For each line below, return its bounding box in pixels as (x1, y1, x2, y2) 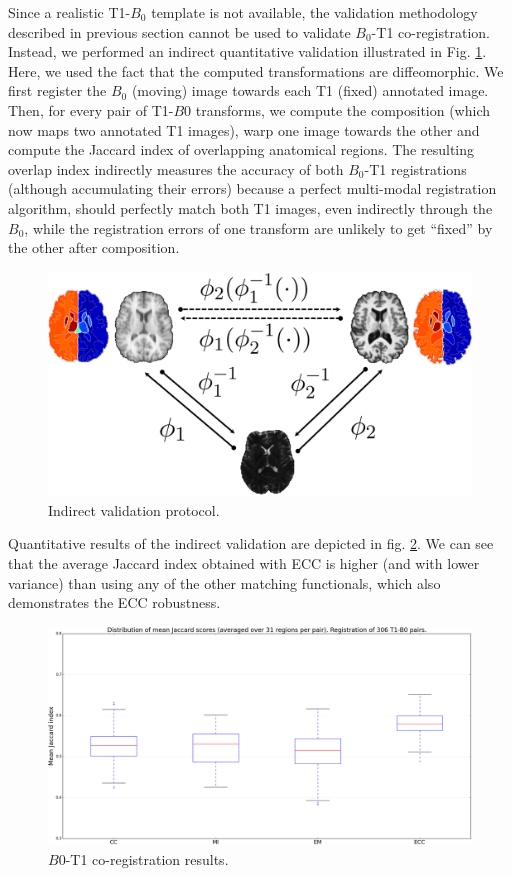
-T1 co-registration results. (65, 848, 229, 869)
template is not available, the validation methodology (151, 2, 478, 22)
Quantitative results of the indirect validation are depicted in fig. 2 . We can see (8, 533, 494, 554)
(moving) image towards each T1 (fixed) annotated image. (131, 80, 489, 101)
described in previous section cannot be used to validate (8, 21, 351, 42)
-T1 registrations (364, 158, 467, 179)
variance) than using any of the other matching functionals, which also (8, 572, 441, 593)
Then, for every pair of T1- (8, 99, 174, 120)
